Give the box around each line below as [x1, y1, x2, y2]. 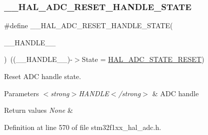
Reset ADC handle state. [4, 71, 81, 81]
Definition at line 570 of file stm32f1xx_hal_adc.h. [4, 121, 161, 132]
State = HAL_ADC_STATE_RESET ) [82, 54, 204, 64]
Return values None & [4, 105, 73, 115]
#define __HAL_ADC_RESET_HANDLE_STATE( [4, 20, 173, 31]
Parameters [4, 88, 39, 98]
